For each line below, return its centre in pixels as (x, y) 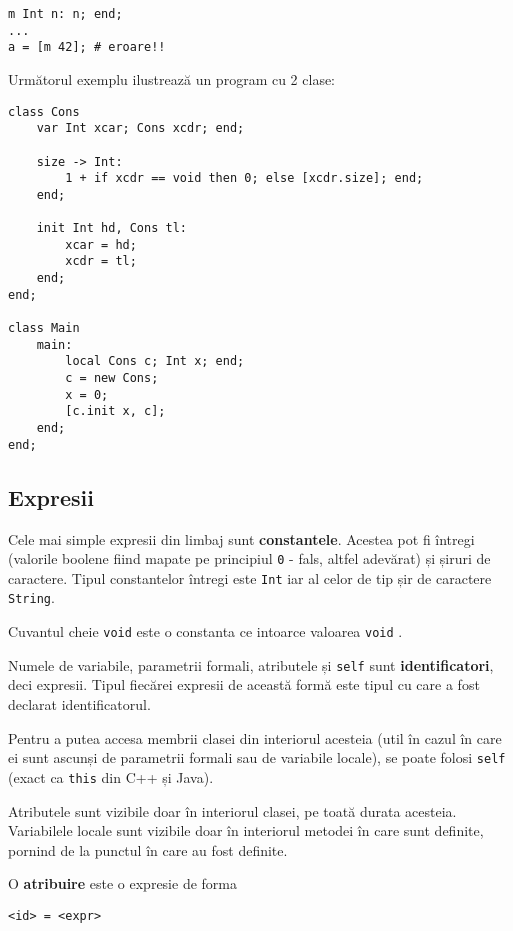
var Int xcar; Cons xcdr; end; (140, 128)
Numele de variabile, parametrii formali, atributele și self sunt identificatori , (251, 664)
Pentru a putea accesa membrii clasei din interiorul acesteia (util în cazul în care (255, 737)
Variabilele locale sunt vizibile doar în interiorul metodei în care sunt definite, (246, 830)
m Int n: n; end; (65, 14)
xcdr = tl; (101, 261)
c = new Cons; (112, 378)
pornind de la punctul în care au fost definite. (148, 849)
